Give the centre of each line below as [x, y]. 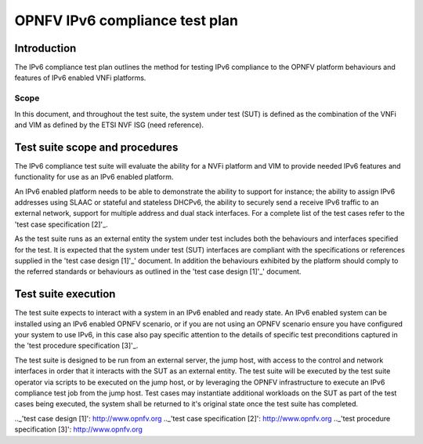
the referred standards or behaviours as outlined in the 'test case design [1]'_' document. [158, 271]
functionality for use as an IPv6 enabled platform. [94, 177]
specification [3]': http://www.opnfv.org [78, 429]
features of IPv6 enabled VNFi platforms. [80, 78]
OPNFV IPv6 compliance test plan [127, 20]
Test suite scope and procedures [96, 147]
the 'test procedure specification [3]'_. [76, 346]
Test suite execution [65, 294]
